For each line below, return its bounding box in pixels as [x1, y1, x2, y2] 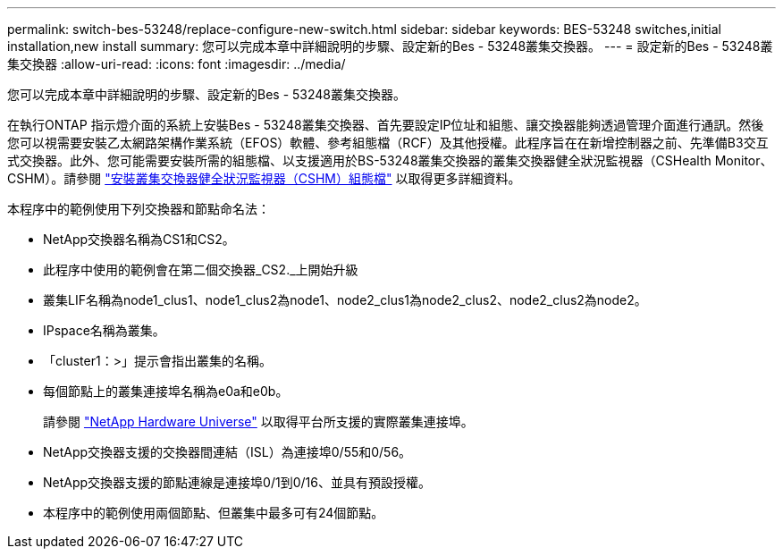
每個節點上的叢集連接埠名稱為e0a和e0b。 [43, 383, 289, 399]
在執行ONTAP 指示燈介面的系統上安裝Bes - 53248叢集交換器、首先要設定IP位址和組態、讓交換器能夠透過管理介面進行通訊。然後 [7, 117, 764, 132]
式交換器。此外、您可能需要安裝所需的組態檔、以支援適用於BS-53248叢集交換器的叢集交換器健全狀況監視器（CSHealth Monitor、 [7, 153, 773, 168]
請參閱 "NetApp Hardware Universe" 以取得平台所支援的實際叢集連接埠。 [43, 414, 474, 429]
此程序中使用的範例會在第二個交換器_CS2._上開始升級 [43, 262, 358, 277]
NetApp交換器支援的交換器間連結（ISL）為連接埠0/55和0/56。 [43, 444, 412, 459]
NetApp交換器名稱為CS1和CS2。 [43, 232, 235, 247]
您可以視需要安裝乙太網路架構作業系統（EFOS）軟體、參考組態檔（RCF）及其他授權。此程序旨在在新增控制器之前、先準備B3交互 [7, 135, 769, 150]
